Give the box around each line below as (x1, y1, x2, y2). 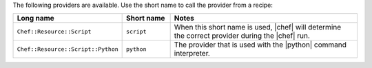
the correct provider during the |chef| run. (174, 31, 310, 41)
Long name (17, 14, 54, 23)
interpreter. (174, 49, 210, 58)
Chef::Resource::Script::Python (17, 45, 118, 53)
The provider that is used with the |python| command (174, 40, 347, 49)
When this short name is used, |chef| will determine (174, 23, 342, 32)
